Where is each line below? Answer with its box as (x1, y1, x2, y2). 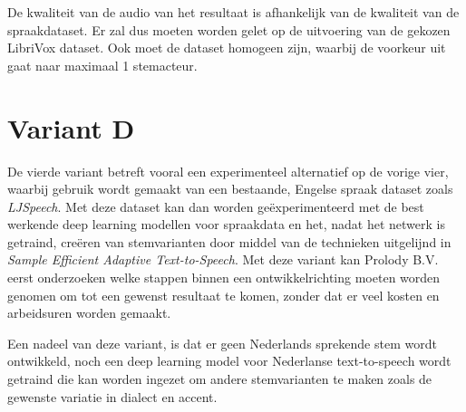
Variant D (7, 109, 135, 146)
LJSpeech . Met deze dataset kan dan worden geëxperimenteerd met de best (7, 196, 424, 216)
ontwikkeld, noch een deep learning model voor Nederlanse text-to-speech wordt (7, 351, 451, 370)
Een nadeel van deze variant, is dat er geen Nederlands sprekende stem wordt (7, 333, 437, 352)
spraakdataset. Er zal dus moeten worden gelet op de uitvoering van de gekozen (7, 20, 451, 39)
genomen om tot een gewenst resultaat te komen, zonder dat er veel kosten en (7, 285, 440, 304)
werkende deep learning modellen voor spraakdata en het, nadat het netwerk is (7, 215, 445, 234)
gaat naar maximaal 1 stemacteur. (7, 55, 198, 74)
